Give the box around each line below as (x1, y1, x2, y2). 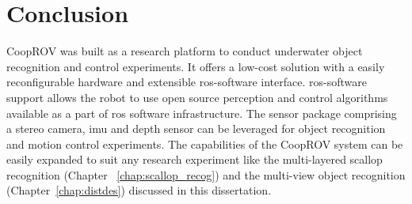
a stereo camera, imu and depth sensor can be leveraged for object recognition (6, 120, 386, 137)
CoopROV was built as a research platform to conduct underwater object (6, 43, 363, 59)
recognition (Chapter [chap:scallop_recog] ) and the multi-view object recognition (6, 166, 406, 183)
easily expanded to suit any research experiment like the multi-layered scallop (6, 151, 383, 168)
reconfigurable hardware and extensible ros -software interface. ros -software (6, 74, 367, 90)
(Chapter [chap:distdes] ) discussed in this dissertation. (6, 182, 272, 198)
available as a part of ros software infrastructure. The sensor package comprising (6, 104, 397, 121)
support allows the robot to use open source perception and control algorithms (6, 89, 388, 105)
